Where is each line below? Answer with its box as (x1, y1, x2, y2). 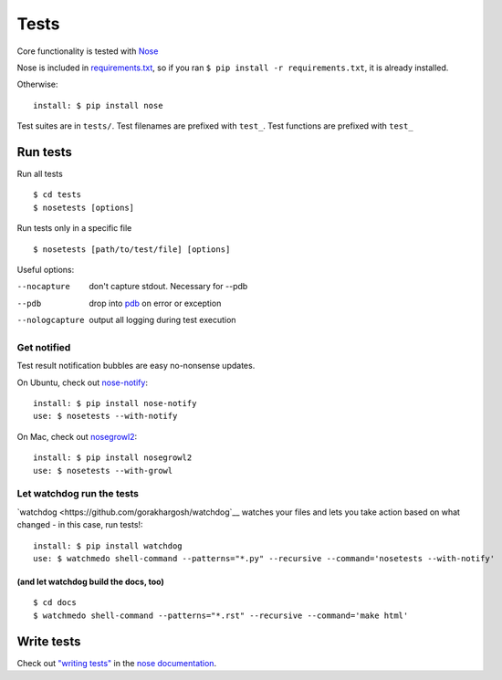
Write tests (16, 633, 81, 649)
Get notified (16, 340, 71, 353)
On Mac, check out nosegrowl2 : (16, 431, 138, 442)
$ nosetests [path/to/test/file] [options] (33, 244, 231, 255)
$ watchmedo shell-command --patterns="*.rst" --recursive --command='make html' (33, 610, 409, 621)
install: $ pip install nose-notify (33, 398, 197, 409)
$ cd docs (33, 598, 77, 608)
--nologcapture (16, 315, 86, 326)
